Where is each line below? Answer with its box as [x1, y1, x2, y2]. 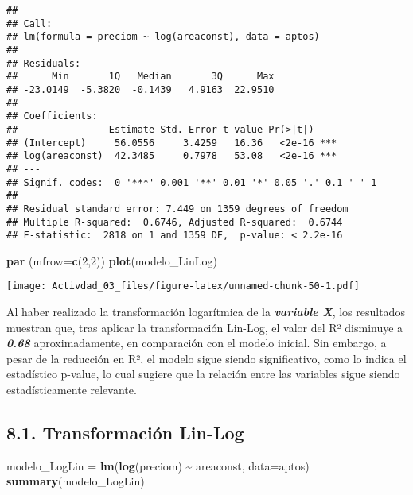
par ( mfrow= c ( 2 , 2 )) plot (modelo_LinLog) [6, 252, 217, 269]
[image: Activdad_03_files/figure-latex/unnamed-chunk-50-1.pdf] [6, 280, 360, 292]
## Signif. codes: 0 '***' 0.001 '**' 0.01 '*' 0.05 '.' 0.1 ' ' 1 [6, 176, 377, 188]
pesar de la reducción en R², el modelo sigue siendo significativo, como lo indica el [6, 350, 407, 366]
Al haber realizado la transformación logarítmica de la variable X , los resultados [6, 304, 405, 320]
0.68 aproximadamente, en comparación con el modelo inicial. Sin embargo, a [6, 335, 387, 351]
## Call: [6, 17, 53, 29]
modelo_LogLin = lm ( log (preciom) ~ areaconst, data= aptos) [6, 457, 310, 474]
